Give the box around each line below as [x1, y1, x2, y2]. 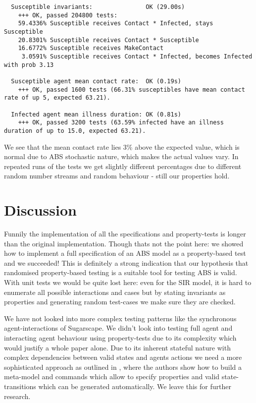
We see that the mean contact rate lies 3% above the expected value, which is [4, 141, 240, 152]
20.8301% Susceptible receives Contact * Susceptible [18, 36, 199, 44]
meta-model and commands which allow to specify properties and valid [4, 371, 220, 382]
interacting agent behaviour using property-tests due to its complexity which [4, 332, 237, 343]
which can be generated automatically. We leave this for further [38, 381, 231, 391]
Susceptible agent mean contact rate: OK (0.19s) [11, 77, 181, 85]
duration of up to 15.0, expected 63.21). [4, 127, 146, 134]
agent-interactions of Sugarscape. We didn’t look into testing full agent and [4, 323, 233, 333]
